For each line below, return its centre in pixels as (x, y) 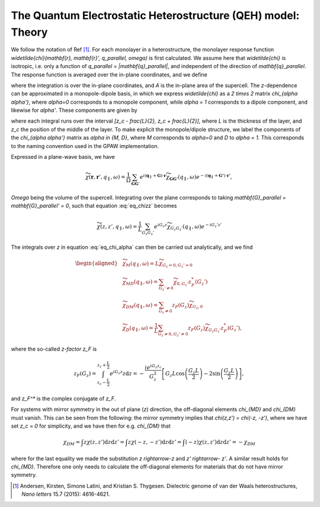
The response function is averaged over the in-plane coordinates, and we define (109, 75)
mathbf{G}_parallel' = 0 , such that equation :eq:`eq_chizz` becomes (94, 206)
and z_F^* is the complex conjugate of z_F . (63, 398)
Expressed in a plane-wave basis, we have (63, 157)
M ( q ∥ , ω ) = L (142, 264)
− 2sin (212, 373)
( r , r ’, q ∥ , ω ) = (107, 178)
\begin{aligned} (96, 263)
